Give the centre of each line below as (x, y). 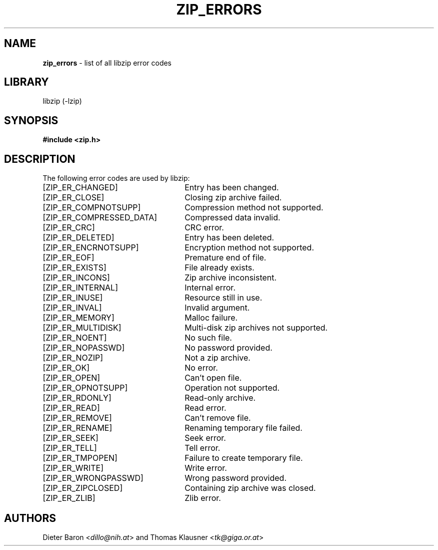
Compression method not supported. (254, 208)
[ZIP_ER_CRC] (69, 228)
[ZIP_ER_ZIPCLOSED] (83, 488)
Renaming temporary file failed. (243, 428)
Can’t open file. (213, 378)
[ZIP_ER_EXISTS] (74, 268)
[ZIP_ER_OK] (66, 368)
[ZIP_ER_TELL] (70, 448)
